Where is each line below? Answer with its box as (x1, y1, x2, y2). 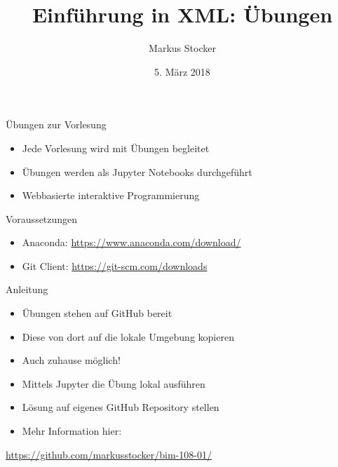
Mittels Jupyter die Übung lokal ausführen (22, 376, 205, 391)
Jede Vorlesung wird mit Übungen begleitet (22, 140, 210, 155)
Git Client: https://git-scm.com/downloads (22, 258, 208, 273)
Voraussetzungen (6, 211, 78, 226)
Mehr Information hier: (22, 424, 122, 438)
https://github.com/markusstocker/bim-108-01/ (6, 447, 212, 461)
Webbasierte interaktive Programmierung (22, 188, 200, 203)
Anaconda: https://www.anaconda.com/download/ (22, 235, 241, 250)
